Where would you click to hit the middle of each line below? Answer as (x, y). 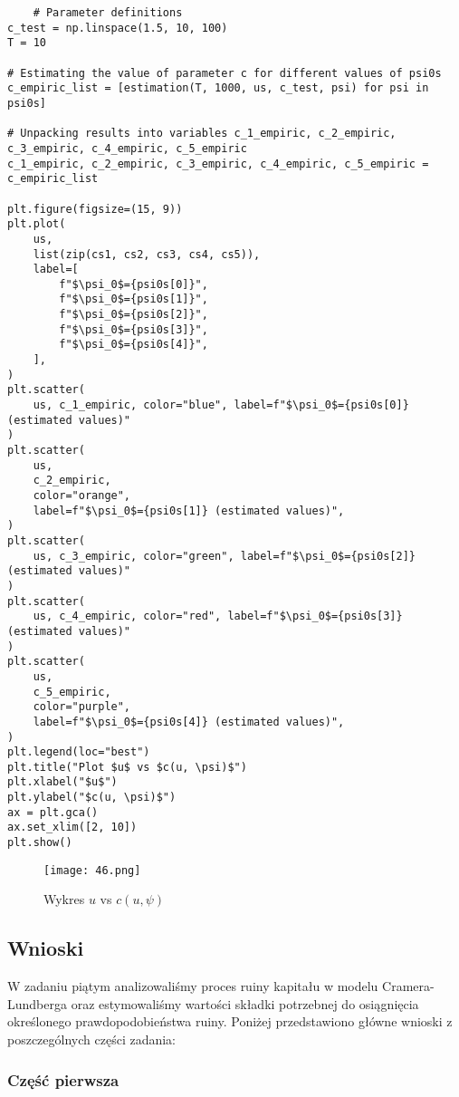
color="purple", (82, 707)
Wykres (64, 899)
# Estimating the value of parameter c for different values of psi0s (225, 73)
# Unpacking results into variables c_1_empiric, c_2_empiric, (202, 134)
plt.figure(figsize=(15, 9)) (95, 209)
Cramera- (408, 986)
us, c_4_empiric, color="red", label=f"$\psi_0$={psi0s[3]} (218, 616)
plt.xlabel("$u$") (62, 782)
